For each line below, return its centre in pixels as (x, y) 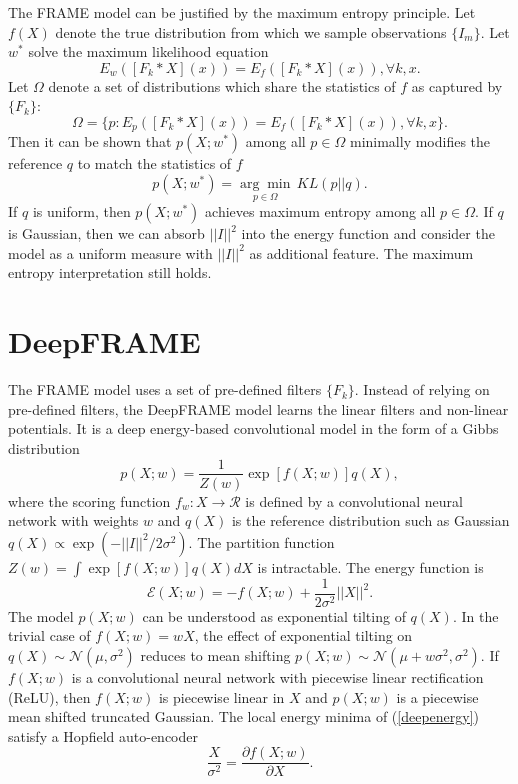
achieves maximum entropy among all (320, 211)
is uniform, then (81, 211)
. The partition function (261, 541)
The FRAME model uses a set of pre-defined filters (165, 389)
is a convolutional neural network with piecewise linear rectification (277, 677)
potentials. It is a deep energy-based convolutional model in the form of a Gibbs (253, 428)
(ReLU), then (49, 696)
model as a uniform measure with (110, 252)
